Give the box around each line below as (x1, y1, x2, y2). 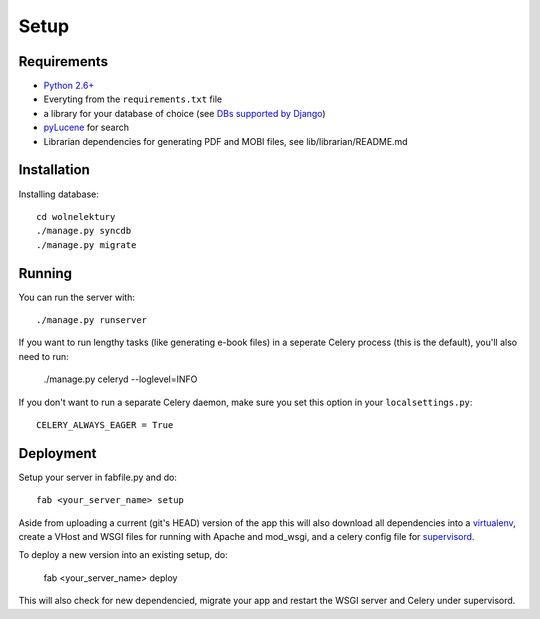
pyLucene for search (43, 121, 130, 134)
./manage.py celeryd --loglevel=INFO (43, 373, 198, 385)
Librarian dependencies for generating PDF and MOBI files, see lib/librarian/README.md (43, 135, 409, 147)
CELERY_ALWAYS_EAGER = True (36, 419, 174, 430)
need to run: (18, 350, 69, 362)
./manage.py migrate (36, 239, 137, 250)
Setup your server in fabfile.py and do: (18, 471, 177, 483)
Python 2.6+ (43, 80, 95, 92)
